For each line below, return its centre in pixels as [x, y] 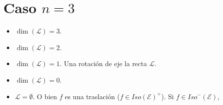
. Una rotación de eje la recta [103, 63]
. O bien [45, 96]
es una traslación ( [93, 96]
